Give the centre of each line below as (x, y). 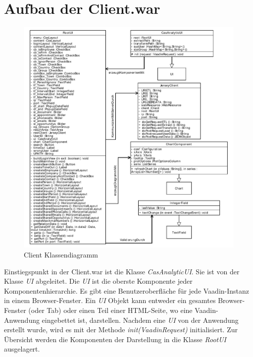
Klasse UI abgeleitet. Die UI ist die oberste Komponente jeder (98, 281)
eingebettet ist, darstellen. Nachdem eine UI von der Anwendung (140, 320)
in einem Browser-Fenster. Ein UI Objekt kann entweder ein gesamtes (110, 300)
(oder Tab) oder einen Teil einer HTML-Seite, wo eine (110, 310)
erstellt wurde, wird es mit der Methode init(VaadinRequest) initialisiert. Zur (121, 330)
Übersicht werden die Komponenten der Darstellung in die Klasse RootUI (115, 339)
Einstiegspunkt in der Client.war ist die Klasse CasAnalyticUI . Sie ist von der (122, 271)
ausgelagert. (22, 349)
